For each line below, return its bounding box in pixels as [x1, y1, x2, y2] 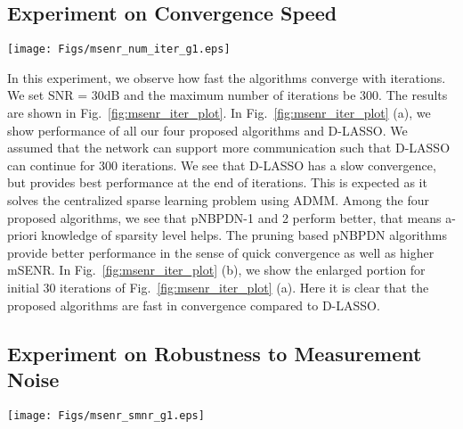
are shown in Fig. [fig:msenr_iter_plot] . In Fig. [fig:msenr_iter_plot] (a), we [7, 103, 431, 122]
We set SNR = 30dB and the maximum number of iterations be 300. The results [7, 86, 448, 104]
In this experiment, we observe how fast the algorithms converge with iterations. [7, 68, 446, 87]
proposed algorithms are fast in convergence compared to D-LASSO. [7, 295, 380, 314]
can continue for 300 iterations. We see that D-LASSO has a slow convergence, [7, 155, 436, 174]
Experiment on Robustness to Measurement [7, 339, 422, 367]
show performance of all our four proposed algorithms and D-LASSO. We [7, 120, 408, 139]
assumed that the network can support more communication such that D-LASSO [7, 138, 451, 157]
